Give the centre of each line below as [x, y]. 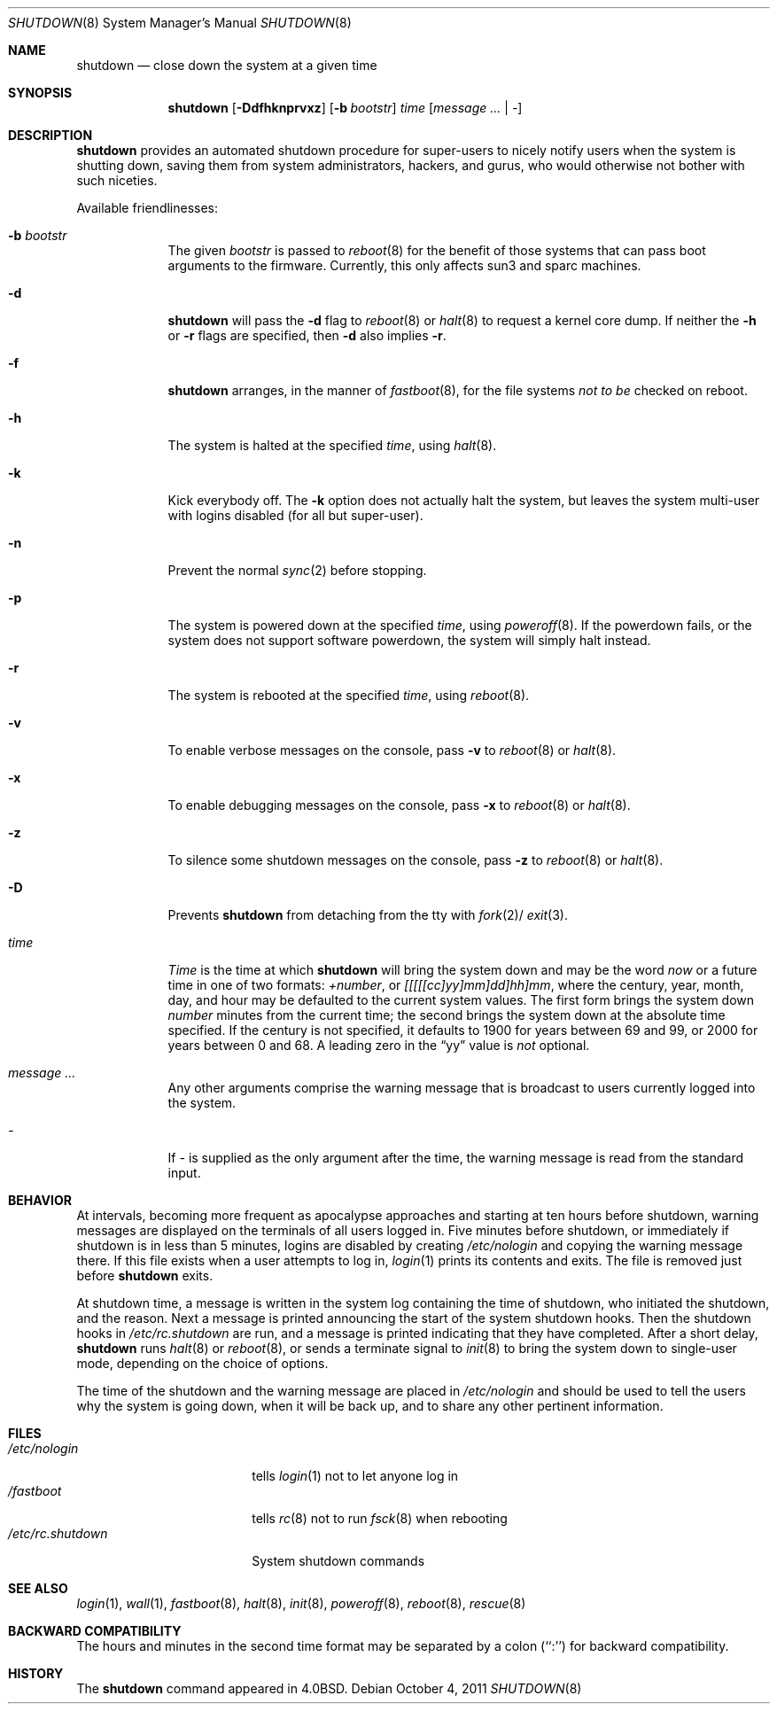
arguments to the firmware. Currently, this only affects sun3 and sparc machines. [404, 265]
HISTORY [36, 1673]
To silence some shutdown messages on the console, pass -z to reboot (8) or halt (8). [416, 860]
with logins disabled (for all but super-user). [295, 515]
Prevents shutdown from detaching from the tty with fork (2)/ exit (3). [368, 915]
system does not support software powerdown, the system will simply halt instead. [409, 640]
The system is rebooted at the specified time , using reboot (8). [349, 695]
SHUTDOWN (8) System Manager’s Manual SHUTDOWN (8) [180, 23]
